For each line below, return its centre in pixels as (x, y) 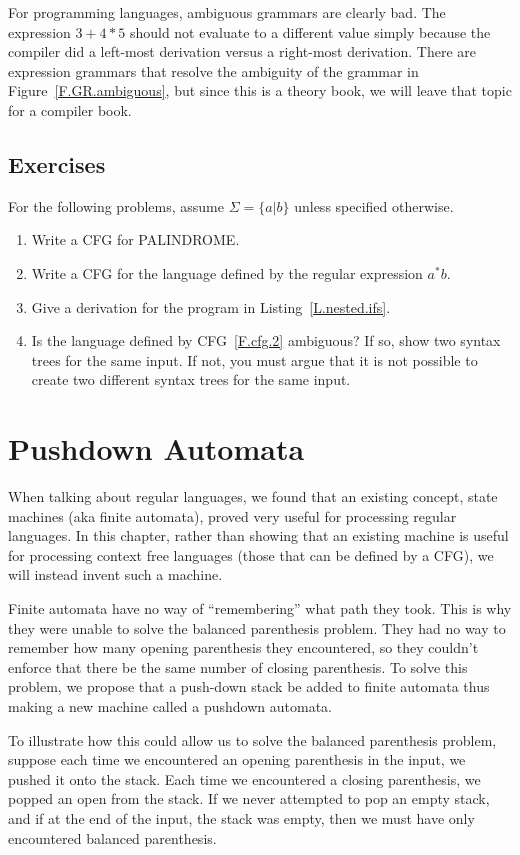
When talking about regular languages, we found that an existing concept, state (253, 496)
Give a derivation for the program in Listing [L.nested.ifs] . (211, 306)
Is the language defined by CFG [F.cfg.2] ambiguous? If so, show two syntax (266, 340)
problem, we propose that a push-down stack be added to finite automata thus (249, 686)
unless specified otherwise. (374, 205)
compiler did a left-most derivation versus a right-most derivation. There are (242, 51)
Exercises (57, 163)
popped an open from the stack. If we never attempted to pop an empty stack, (249, 798)
